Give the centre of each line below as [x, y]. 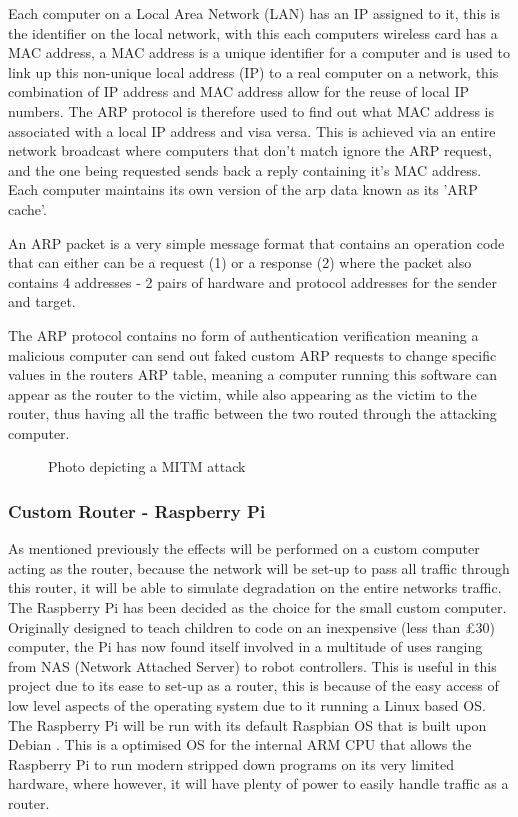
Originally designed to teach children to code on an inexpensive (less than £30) [251, 626]
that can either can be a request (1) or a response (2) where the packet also [240, 262]
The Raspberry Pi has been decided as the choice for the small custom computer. [257, 607]
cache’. [27, 208]
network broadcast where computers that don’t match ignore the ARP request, [250, 150]
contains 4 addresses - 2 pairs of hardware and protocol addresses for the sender [253, 281]
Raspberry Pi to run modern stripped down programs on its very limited [231, 763]
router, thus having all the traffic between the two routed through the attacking [252, 413]
